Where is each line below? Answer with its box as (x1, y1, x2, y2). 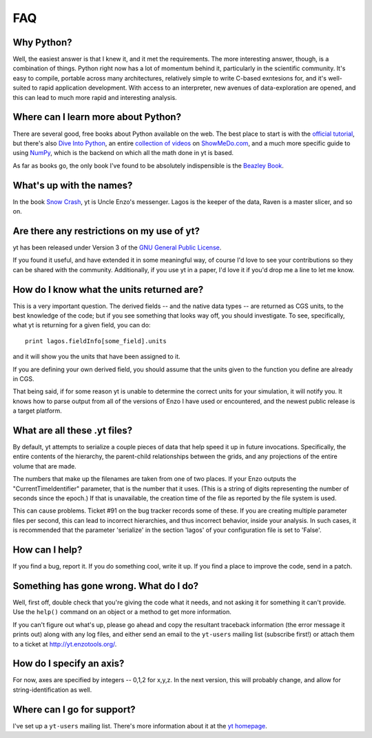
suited (12, 83, 31, 92)
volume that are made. (12, 462, 77, 470)
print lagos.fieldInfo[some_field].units (25, 337, 167, 345)
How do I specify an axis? (12, 658, 125, 670)
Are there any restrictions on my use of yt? (12, 225, 200, 237)
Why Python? (12, 37, 72, 48)
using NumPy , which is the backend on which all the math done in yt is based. (12, 149, 234, 157)
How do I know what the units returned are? (12, 283, 204, 296)
